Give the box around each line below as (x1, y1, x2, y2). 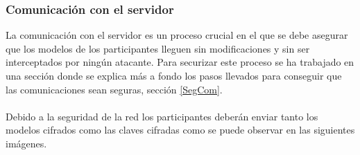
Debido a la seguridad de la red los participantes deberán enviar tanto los (6, 109, 318, 123)
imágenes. (6, 136, 47, 150)
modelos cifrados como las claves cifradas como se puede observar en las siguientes (6, 122, 355, 137)
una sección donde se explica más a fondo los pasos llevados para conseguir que (6, 69, 342, 82)
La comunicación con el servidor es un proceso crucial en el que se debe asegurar (6, 28, 348, 42)
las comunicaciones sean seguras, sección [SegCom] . (6, 82, 223, 96)
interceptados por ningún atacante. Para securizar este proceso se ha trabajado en (6, 55, 354, 69)
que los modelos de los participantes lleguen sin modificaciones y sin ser (6, 41, 310, 55)
